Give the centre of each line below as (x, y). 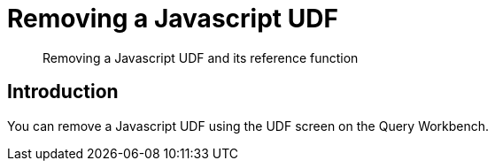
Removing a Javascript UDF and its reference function (201, 57)
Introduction (63, 92)
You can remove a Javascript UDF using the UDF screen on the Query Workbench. (248, 126)
